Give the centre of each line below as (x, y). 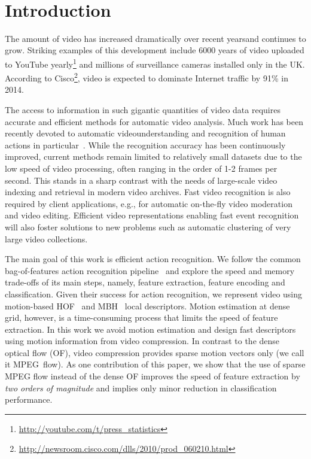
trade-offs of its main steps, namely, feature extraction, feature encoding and (145, 282)
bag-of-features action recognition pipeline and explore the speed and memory (150, 270)
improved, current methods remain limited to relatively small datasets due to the (153, 156)
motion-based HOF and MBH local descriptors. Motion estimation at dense (147, 306)
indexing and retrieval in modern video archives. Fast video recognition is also (148, 192)
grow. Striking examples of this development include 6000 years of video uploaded (155, 50)
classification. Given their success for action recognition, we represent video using (154, 294)
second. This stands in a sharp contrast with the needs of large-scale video (141, 180)
